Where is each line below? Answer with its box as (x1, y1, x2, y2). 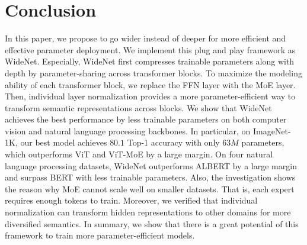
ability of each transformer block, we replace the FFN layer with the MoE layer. (5, 78, 296, 91)
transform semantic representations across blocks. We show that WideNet (5, 101, 272, 114)
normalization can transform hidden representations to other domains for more (5, 206, 291, 218)
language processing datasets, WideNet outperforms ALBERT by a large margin (5, 159, 297, 172)
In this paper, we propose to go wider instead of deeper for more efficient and (5, 32, 286, 44)
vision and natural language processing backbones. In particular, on (5, 124, 251, 137)
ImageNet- (252, 124, 291, 137)
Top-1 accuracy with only (127, 136, 220, 149)
